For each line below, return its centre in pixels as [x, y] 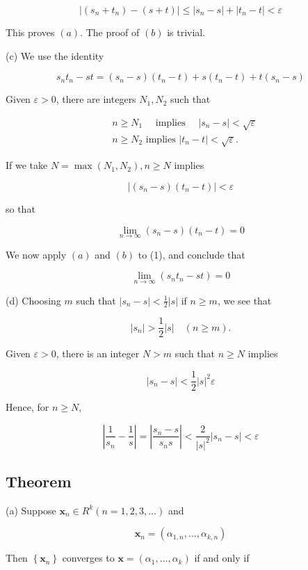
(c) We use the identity [55, 55]
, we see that [244, 300]
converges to [88, 558]
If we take [27, 165]
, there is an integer [98, 353]
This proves [30, 32]
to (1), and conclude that [192, 254]
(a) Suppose [31, 510]
